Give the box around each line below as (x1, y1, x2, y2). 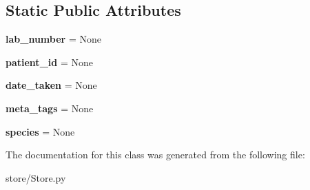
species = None (6, 124, 75, 138)
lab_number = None (6, 32, 101, 46)
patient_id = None (6, 54, 93, 69)
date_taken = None (6, 78, 97, 92)
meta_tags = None (6, 101, 94, 115)
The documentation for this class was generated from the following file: (6, 147, 305, 162)
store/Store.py (6, 170, 66, 184)
